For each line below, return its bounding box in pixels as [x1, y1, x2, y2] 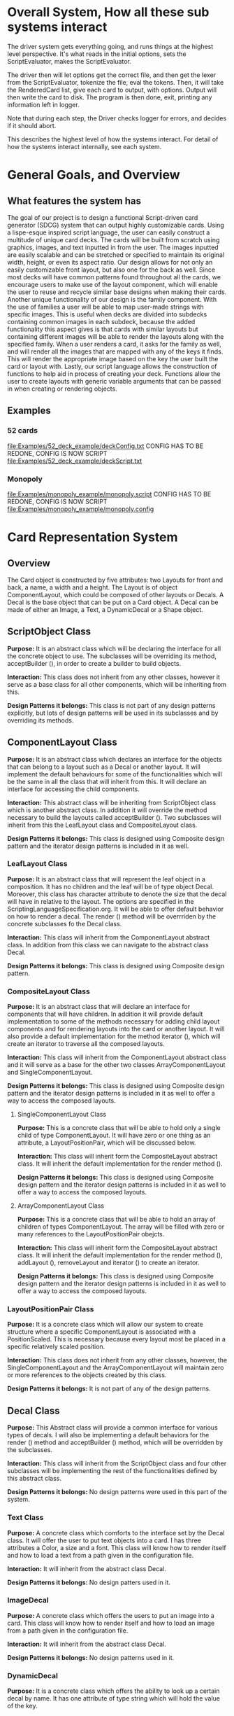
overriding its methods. [7, 716, 74, 725]
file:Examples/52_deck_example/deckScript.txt [7, 456, 142, 465]
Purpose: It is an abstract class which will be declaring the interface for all [7, 644, 221, 653]
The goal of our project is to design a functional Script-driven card [7, 213, 198, 221]
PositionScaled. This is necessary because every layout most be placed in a [7, 1335, 226, 1344]
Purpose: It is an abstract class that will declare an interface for [7, 1003, 191, 1011]
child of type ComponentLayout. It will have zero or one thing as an [17, 1131, 211, 1140]
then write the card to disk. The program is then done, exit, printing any [7, 92, 212, 102]
